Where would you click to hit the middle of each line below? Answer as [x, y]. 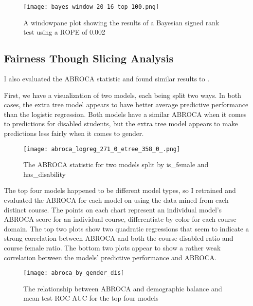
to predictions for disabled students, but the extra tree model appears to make [121, 124]
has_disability [45, 174]
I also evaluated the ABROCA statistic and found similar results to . [107, 79]
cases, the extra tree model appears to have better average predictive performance [126, 105]
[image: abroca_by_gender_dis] [74, 273]
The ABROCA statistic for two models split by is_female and [116, 164]
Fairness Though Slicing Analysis [89, 58]
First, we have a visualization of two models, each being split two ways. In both [123, 95]
